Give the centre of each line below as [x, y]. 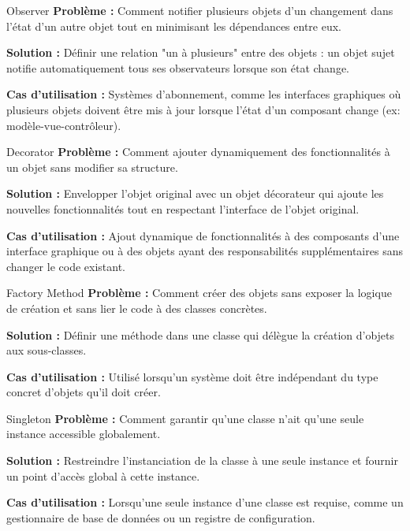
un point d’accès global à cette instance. [103, 475]
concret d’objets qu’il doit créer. [84, 392]
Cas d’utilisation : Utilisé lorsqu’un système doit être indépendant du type [192, 376]
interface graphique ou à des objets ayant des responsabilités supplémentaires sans [205, 251]
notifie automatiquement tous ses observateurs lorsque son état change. [178, 67]
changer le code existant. [66, 266]
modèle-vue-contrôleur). [64, 125]
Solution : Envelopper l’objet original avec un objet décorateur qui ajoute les [195, 193]
